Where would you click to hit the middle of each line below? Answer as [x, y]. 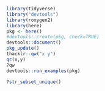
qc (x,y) [16, 59]
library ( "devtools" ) [33, 14]
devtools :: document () [34, 42]
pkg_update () [23, 49]
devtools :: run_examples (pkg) [43, 71]
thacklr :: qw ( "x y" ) [31, 54]
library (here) [24, 25]
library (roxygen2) [30, 20]
